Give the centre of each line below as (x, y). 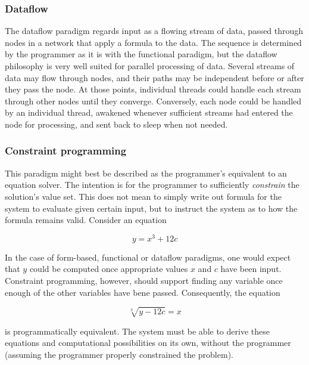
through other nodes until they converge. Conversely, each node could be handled (153, 100)
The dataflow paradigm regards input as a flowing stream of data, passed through (154, 31)
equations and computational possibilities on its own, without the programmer (148, 343)
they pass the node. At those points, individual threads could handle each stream (153, 89)
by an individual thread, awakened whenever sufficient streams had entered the (149, 112)
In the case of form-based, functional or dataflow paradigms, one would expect (148, 257)
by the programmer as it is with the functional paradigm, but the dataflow (141, 54)
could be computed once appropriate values (109, 269)
